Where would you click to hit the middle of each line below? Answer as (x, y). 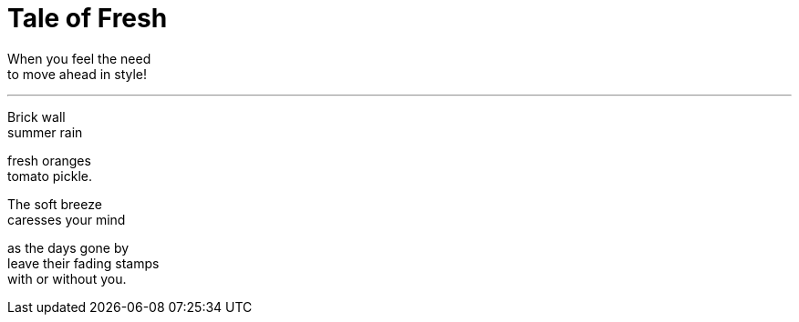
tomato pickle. (50, 176)
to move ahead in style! (78, 74)
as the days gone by (68, 247)
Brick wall (36, 116)
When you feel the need (79, 58)
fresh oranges (49, 160)
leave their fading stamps (83, 263)
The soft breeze (55, 204)
